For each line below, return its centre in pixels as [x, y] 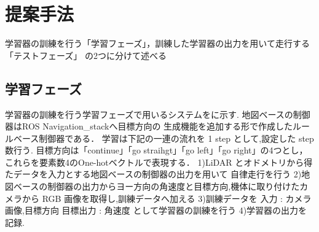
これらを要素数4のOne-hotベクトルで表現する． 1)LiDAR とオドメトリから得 [159, 162]
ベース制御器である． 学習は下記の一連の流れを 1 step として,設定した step [163, 138]
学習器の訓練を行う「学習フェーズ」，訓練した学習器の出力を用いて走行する [157, 43]
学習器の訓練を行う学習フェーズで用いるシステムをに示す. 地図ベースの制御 [158, 114]
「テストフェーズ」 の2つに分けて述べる [86, 55]
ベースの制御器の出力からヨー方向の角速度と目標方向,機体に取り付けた [156, 186]
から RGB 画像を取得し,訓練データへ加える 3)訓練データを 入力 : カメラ [167, 198]
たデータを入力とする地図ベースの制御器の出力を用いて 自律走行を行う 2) [153, 174]
